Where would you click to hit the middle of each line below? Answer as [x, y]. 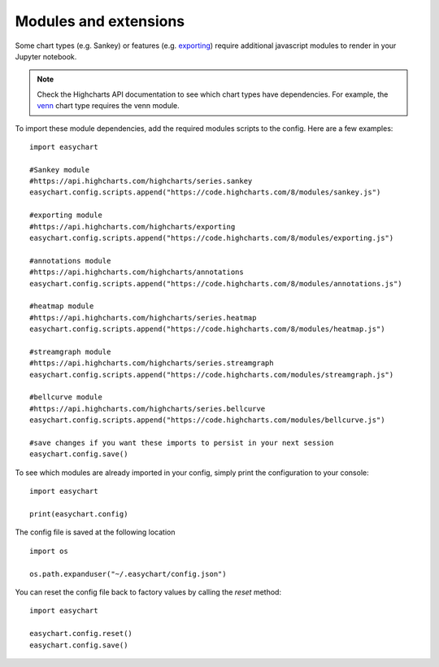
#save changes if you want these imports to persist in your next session [182, 443]
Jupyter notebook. [46, 56]
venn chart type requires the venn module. [109, 106]
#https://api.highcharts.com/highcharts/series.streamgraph [152, 363]
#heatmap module [62, 306]
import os [49, 551]
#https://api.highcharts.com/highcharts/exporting [133, 227]
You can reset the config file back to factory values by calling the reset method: [148, 592]
